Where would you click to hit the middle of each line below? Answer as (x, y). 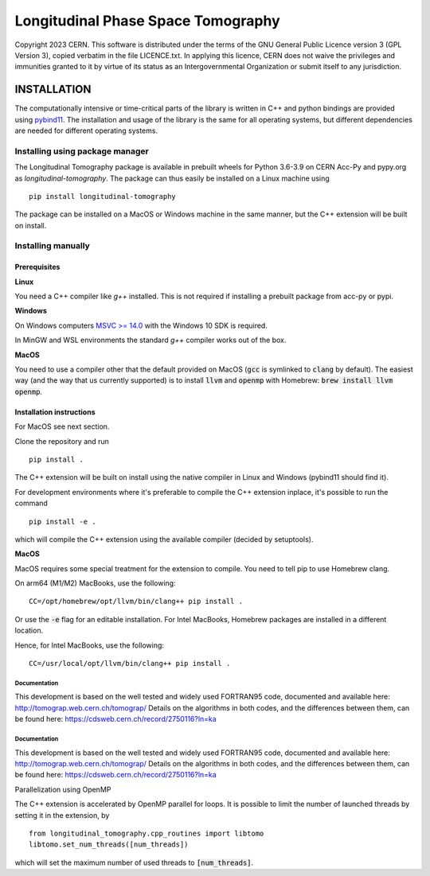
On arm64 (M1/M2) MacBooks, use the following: (95, 583)
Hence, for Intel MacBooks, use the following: (90, 645)
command (31, 503)
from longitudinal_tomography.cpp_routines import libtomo (147, 833)
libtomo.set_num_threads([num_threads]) (109, 845)
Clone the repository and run (62, 441)
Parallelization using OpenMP (63, 789)
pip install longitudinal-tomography (103, 196)
